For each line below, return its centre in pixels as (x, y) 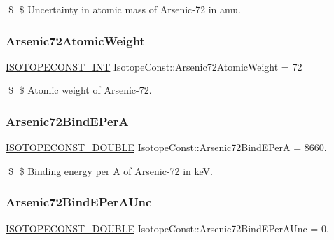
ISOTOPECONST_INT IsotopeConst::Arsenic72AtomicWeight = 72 (154, 66)
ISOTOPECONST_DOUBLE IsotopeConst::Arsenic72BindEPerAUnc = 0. (167, 228)
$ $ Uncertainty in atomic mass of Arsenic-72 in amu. (124, 9)
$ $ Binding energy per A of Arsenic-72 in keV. (111, 170)
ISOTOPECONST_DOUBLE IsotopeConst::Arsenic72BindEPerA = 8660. (166, 147)
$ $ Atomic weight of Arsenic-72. (80, 90)
